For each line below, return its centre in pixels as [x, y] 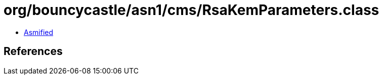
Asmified [39, 32]
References [33, 51]
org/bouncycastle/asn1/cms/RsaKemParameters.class [192, 10]
